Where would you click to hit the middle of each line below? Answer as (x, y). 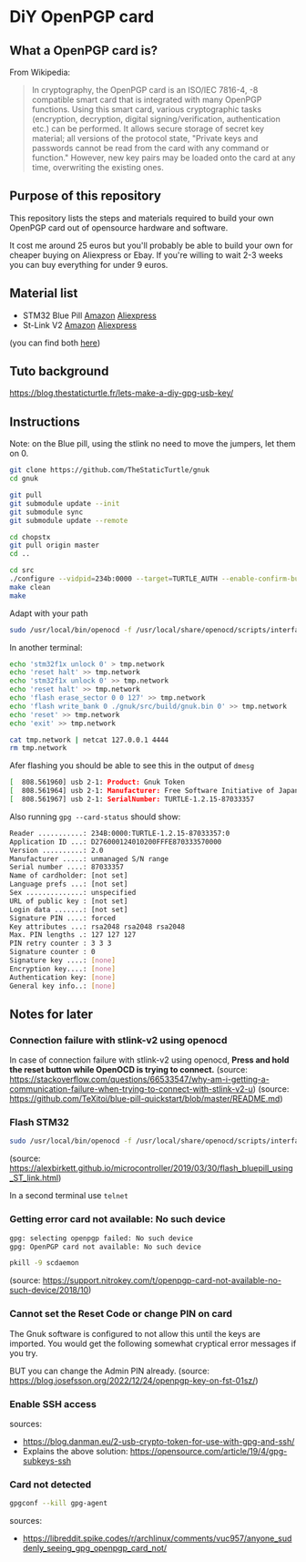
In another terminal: (46, 647)
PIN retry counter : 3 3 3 (61, 944)
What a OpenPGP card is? (84, 51)
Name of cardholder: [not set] (69, 876)
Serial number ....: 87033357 (67, 868)
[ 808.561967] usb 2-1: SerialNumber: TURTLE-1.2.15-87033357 (132, 799)
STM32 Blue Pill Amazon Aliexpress (89, 315)
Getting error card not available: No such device (117, 1219)
